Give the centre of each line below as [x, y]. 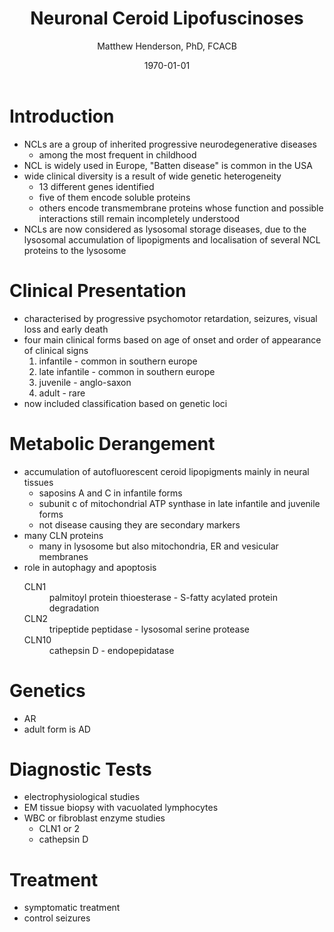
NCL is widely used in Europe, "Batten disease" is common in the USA [168, 165]
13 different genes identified [96, 186]
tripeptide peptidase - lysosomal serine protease [149, 629]
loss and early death [66, 329]
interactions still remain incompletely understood [139, 218]
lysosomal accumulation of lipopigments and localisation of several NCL [172, 239]
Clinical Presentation [98, 290]
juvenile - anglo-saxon [85, 382]
